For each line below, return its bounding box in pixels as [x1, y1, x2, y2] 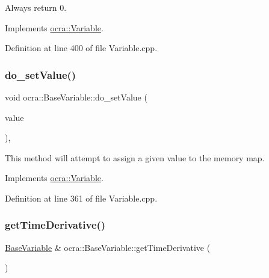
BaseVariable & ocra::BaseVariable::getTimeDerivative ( [5, 241, 211, 253]
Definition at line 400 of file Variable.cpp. [5, 42, 158, 54]
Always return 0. [5, 1, 67, 13]
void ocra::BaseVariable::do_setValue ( [5, 91, 147, 103]
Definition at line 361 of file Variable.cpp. [5, 191, 158, 204]
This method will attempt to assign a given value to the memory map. [5, 151, 265, 164]
